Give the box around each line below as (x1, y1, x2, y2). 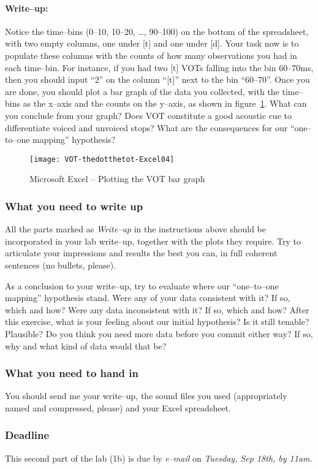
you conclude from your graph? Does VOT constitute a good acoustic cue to (5, 109, 292, 121)
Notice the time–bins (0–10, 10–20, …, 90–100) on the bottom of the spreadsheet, (5, 25, 309, 37)
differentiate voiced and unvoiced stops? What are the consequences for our (5, 121, 288, 134)
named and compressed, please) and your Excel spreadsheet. (5, 401, 231, 414)
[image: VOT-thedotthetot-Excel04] (29, 154, 175, 164)
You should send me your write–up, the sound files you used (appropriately (5, 389, 287, 402)
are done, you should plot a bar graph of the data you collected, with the (5, 85, 279, 97)
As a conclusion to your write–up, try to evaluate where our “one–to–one (5, 279, 279, 292)
